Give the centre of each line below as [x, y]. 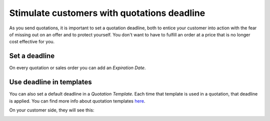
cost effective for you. [32, 42]
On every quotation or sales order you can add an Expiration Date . [77, 68]
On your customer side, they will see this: [52, 110]
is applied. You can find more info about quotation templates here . [77, 101]
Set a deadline [32, 56]
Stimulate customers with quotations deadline [107, 13]
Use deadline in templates [50, 82]
